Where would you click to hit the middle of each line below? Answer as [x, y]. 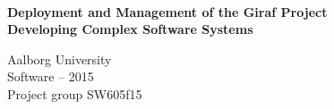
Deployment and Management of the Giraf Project [167, 11]
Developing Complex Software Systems [130, 29]
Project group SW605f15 [75, 93]
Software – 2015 [51, 76]
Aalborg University [60, 59]
